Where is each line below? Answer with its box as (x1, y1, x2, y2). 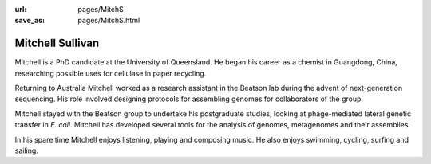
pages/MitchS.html (77, 16, 140, 25)
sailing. (14, 146, 39, 155)
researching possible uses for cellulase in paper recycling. (14, 68, 207, 78)
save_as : (14, 16, 45, 25)
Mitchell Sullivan (14, 37, 100, 50)
